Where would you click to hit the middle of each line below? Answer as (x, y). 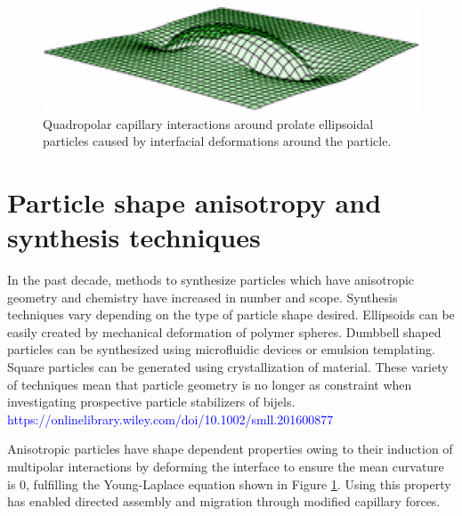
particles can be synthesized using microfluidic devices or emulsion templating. (221, 349)
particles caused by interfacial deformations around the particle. (217, 141)
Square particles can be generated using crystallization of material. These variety (228, 367)
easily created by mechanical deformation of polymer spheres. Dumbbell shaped (224, 331)
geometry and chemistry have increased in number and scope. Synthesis (203, 297)
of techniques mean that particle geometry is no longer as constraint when (210, 384)
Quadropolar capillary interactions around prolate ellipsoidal (208, 123)
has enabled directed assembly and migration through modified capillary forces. (224, 501)
